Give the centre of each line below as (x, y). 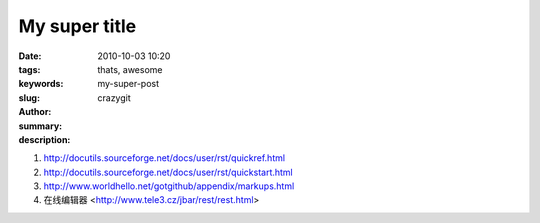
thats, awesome (130, 69)
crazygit (114, 97)
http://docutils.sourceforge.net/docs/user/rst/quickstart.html (168, 172)
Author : (35, 112)
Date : (30, 56)
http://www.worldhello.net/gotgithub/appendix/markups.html (169, 186)
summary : (40, 126)
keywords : (41, 84)
